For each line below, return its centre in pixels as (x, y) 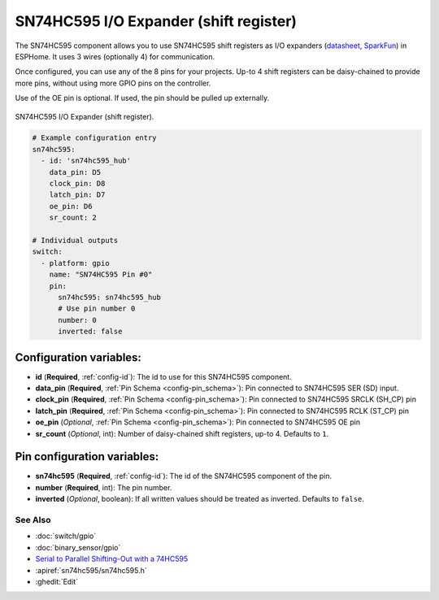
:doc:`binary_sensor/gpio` (78, 547)
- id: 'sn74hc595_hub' (86, 161)
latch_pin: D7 (77, 195)
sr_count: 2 (73, 218)
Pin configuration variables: (87, 457)
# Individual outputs (75, 240)
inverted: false (90, 332)
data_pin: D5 (75, 172)
